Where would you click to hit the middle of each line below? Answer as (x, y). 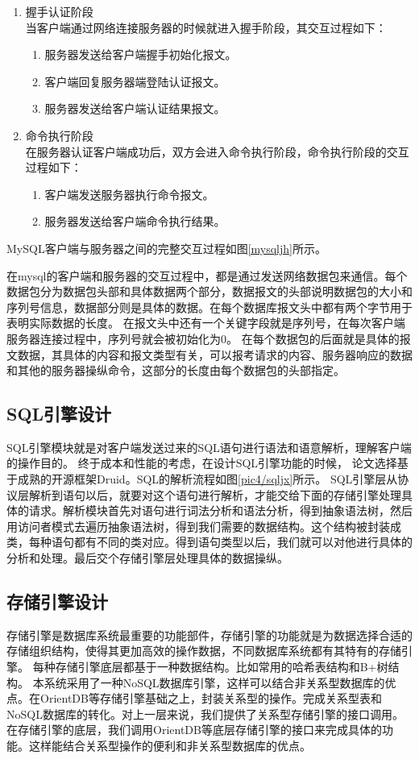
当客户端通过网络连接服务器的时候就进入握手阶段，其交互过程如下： (206, 27)
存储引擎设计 (57, 601)
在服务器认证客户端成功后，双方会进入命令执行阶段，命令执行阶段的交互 (217, 151)
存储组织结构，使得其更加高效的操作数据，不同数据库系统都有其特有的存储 (204, 651)
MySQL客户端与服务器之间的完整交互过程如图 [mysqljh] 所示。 (166, 248)
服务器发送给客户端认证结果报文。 (135, 108)
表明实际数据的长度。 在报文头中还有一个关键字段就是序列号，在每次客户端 (206, 323)
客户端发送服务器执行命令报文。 (129, 194)
